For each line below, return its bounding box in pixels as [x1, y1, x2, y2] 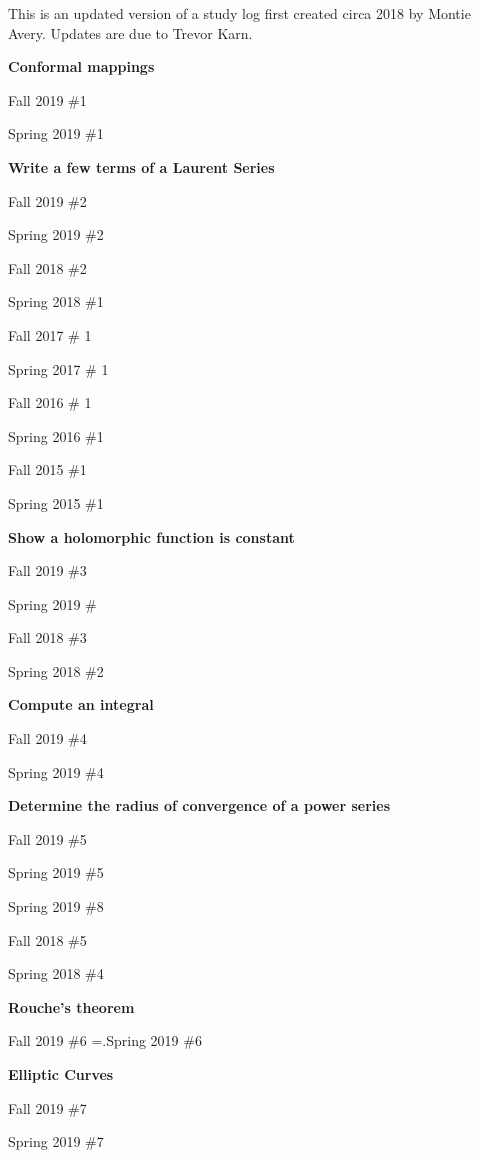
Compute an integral [8, 694, 154, 715]
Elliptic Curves [8, 1064, 114, 1084]
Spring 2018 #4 [8, 963, 104, 984]
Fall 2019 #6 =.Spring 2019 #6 [8, 1030, 202, 1051]
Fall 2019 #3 [8, 560, 87, 581]
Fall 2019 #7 [8, 1097, 87, 1118]
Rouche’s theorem [8, 996, 135, 1017]
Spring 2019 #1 [8, 123, 104, 144]
